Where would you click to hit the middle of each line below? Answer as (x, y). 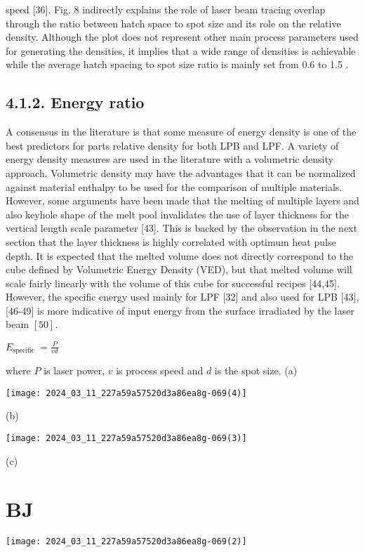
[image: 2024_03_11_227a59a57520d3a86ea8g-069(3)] (126, 438)
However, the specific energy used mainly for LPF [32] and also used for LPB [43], (182, 297)
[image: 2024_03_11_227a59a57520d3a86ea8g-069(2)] (126, 542)
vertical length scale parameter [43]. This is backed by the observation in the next (181, 228)
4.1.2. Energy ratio (75, 102)
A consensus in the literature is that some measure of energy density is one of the (181, 132)
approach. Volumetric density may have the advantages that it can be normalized (181, 172)
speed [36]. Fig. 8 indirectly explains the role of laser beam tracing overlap (166, 9)
